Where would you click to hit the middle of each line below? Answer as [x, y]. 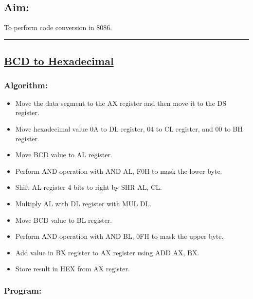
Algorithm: [26, 85]
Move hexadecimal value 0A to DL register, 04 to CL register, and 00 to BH [129, 128]
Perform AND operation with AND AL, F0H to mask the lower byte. [119, 171]
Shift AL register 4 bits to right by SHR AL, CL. [89, 187]
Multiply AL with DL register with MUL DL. [83, 203]
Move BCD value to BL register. [64, 220]
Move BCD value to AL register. [64, 155]
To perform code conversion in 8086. [58, 27]
